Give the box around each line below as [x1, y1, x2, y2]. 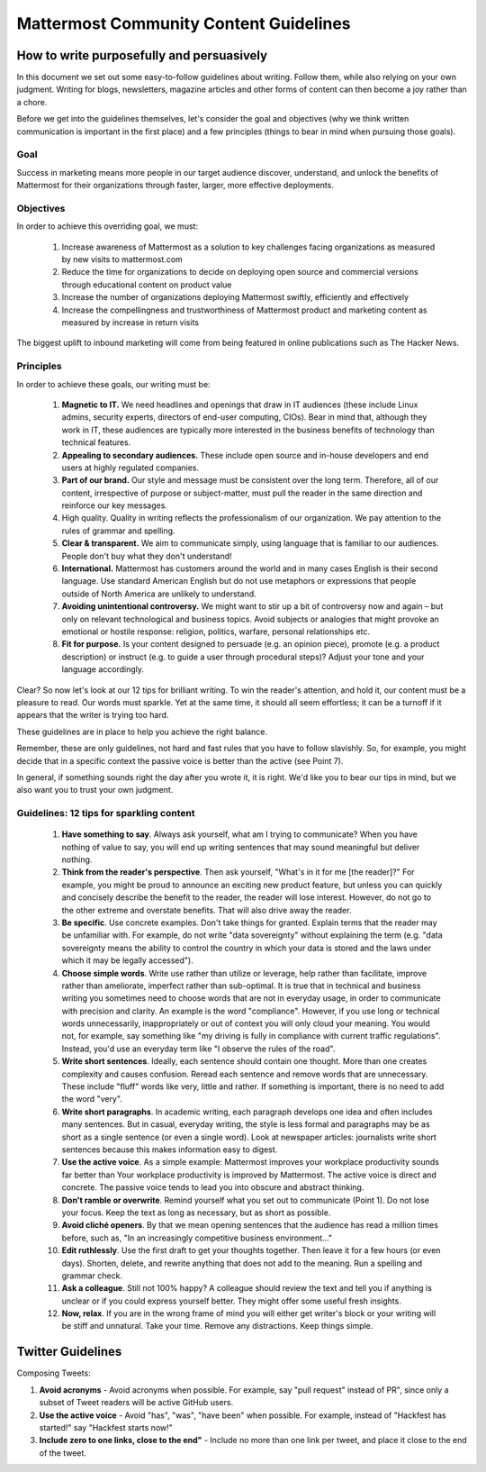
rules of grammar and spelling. [61, 525, 175, 536]
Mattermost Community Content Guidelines [16, 14, 351, 33]
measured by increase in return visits [61, 317, 200, 328]
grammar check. [61, 1270, 123, 1281]
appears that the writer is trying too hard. [16, 710, 169, 721]
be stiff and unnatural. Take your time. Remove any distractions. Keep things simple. [61, 1321, 373, 1331]
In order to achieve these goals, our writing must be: [16, 378, 211, 389]
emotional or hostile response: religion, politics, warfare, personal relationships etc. [61, 626, 371, 637]
